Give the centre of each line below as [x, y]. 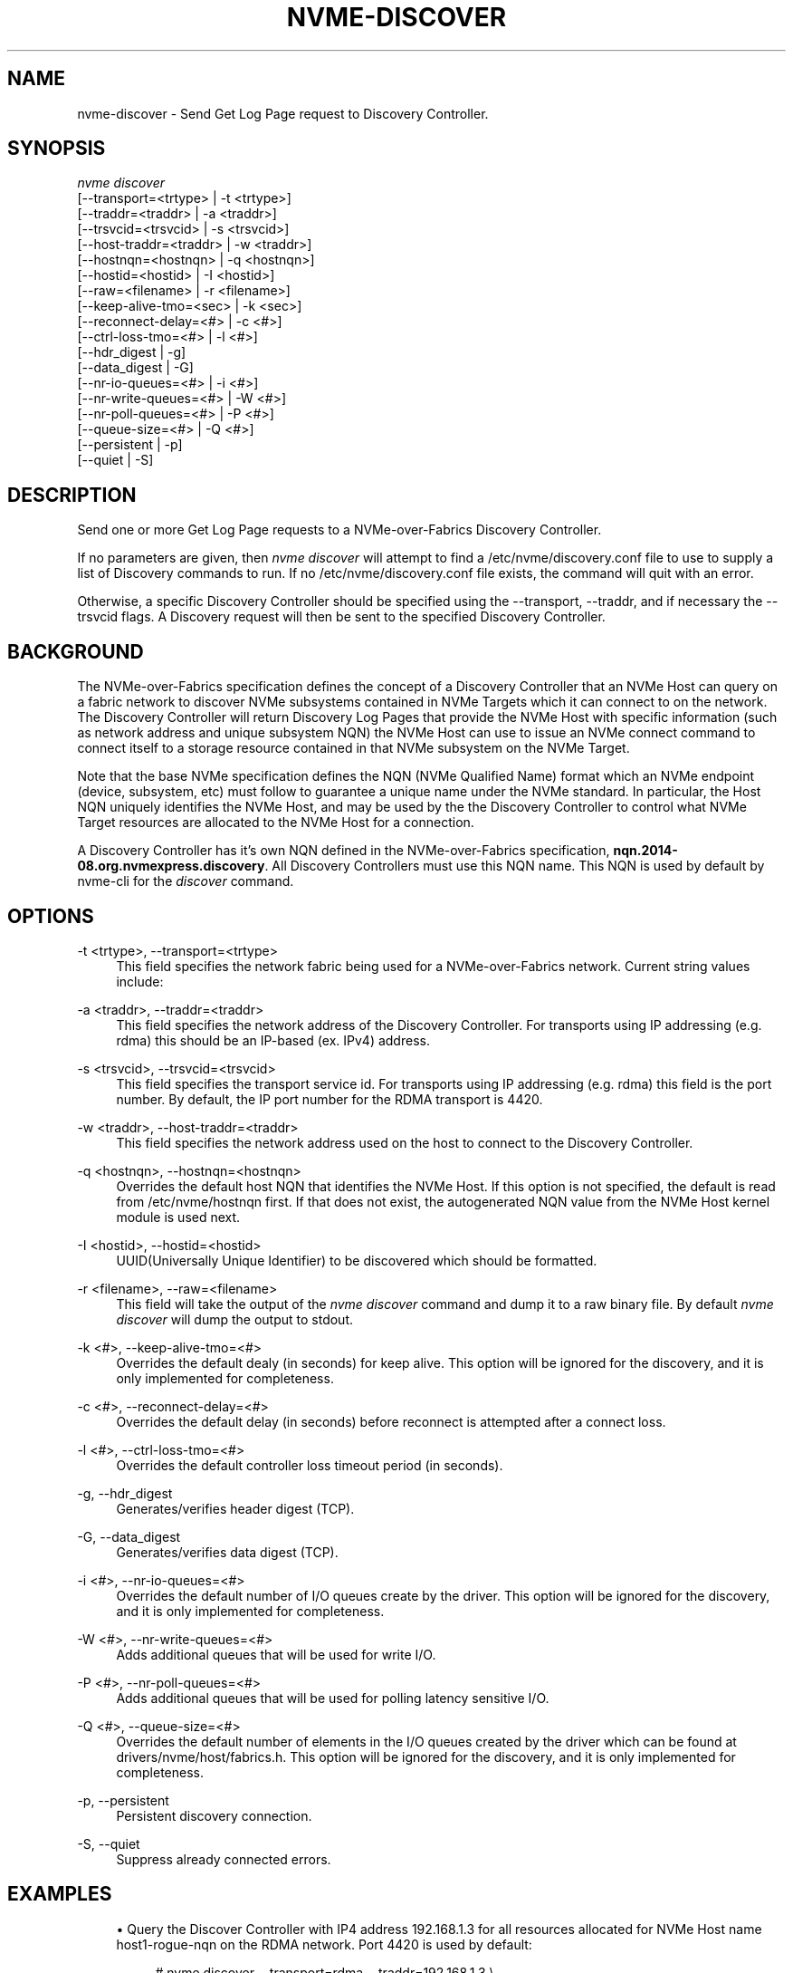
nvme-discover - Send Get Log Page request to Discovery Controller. [283, 113]
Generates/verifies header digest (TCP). [235, 1508]
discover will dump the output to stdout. [235, 1319]
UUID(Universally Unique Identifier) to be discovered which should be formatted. [357, 1260]
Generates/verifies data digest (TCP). [227, 1552]
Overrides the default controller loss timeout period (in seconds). [310, 1465]
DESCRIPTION [72, 495]
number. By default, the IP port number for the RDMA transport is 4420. [330, 1099]
